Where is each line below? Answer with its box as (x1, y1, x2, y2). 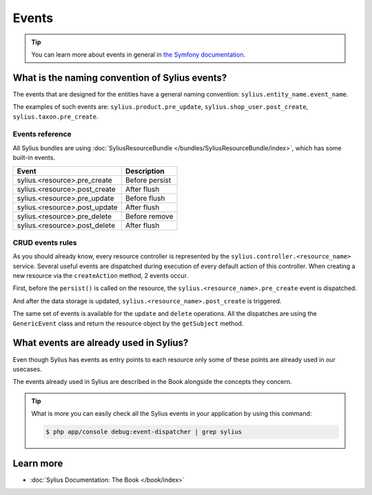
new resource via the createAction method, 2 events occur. (12, 272, 189, 280)
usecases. (12, 365, 42, 373)
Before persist (125, 175, 172, 185)
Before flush (125, 193, 165, 203)
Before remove (125, 211, 174, 221)
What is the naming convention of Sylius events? (12, 72, 227, 83)
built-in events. (12, 154, 55, 162)
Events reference (12, 130, 72, 139)
